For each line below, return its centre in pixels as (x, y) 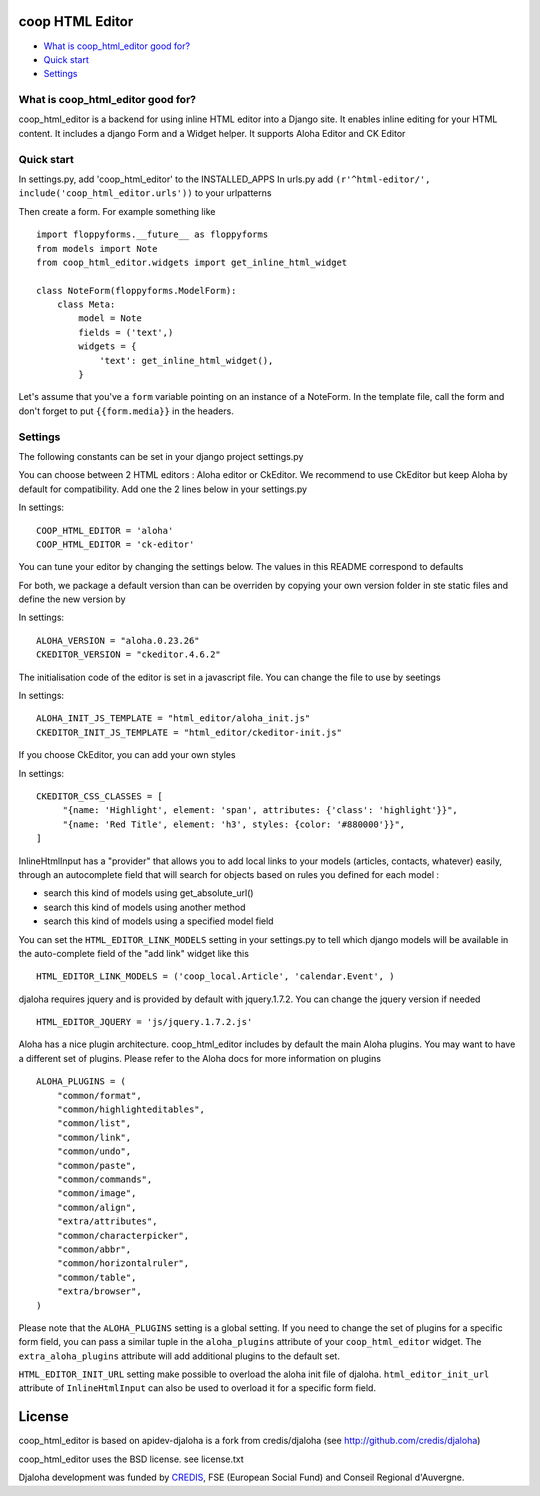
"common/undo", (94, 1151)
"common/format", (99, 1095)
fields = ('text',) (126, 332)
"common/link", (94, 1137)
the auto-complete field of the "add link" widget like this (134, 953)
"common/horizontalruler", (123, 1263)
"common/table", (96, 1277)
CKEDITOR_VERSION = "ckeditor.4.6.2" (129, 654)
